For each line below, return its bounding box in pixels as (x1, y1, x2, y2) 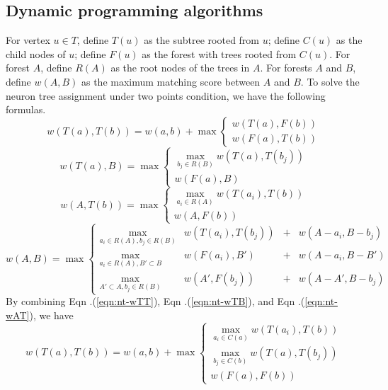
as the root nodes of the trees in (110, 60, 250, 75)
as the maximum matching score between (81, 74, 261, 88)
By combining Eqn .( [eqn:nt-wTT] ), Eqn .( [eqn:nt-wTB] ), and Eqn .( (6, 294, 305, 309)
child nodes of (6, 46, 66, 61)
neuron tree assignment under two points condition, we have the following (6, 88, 326, 103)
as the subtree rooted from (144, 33, 260, 47)
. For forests (260, 60, 312, 75)
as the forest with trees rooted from (142, 46, 297, 61)
